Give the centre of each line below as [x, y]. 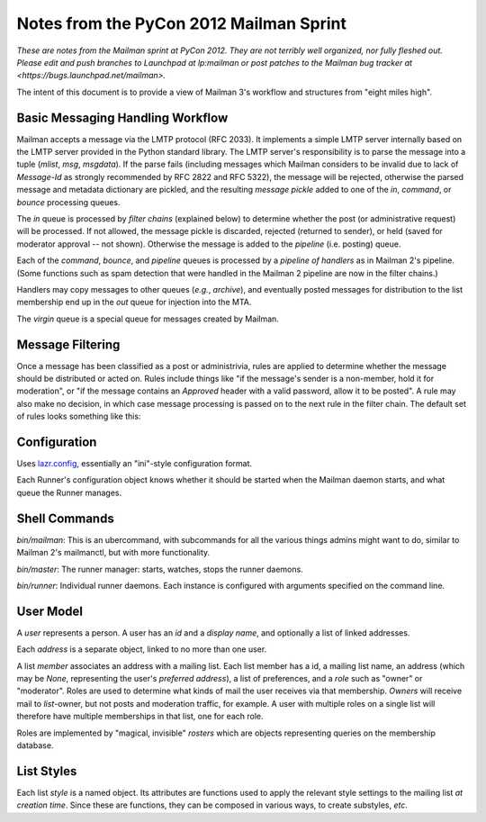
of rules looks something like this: [79, 416]
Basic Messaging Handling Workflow [122, 117]
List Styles [47, 771]
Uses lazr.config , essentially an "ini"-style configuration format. [134, 464]
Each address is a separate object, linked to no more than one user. [142, 649]
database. [35, 745]
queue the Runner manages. [69, 492]
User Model [50, 611]
